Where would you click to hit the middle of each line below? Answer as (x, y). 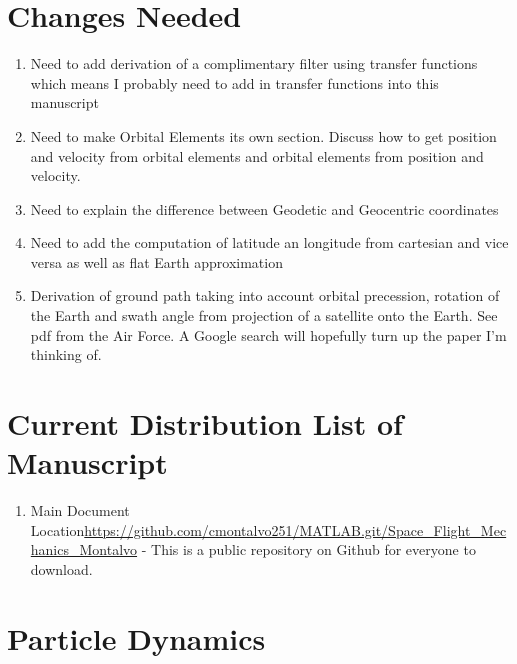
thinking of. (66, 354)
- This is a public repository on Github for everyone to (308, 549)
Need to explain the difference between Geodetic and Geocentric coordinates (264, 208)
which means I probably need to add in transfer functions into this (234, 82)
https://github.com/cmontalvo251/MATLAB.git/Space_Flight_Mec (295, 529)
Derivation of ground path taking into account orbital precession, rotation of (265, 295)
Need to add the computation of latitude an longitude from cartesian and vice (269, 242)
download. (61, 568)
